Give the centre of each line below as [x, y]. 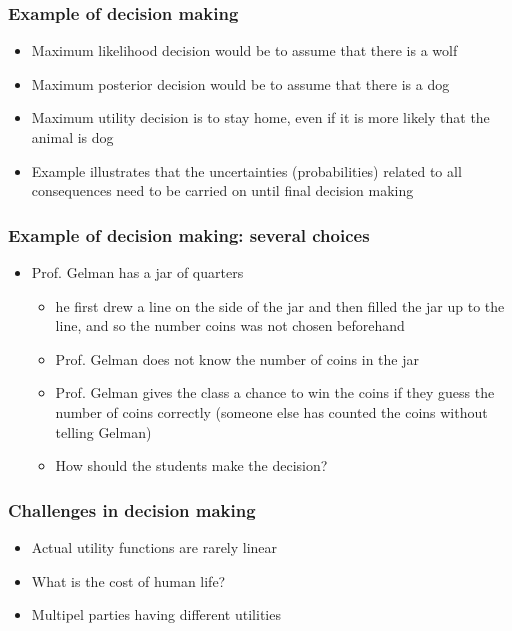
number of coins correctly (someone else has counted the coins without [271, 411]
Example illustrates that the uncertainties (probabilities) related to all [246, 170]
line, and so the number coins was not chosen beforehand [230, 325]
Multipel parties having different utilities [156, 614]
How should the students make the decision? [191, 465]
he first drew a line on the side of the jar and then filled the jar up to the [280, 305]
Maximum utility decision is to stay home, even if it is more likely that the [260, 117]
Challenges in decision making [132, 509]
